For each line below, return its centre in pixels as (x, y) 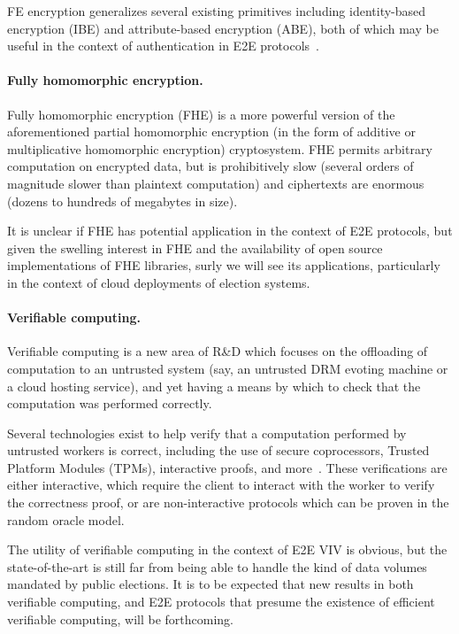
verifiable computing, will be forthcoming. (121, 619)
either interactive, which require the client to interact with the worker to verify (221, 485)
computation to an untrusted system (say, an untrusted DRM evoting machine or (228, 368)
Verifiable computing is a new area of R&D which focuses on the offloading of (218, 351)
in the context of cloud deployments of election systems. (159, 282)
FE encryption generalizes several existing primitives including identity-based (217, 11)
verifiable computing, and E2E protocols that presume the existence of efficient (221, 602)
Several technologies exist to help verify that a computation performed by (207, 433)
